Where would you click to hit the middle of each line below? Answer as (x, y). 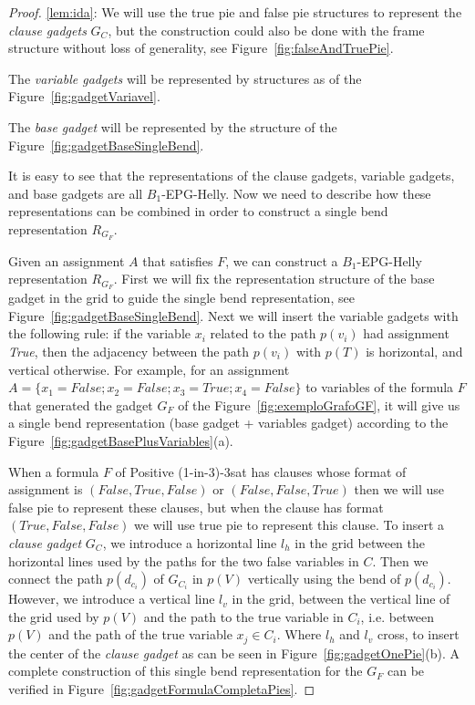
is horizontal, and (414, 352)
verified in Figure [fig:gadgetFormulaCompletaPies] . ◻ (162, 688)
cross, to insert (418, 634)
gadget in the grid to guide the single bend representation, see (181, 298)
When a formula (54, 471)
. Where (299, 634)
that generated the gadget (81, 404)
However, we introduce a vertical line (112, 599)
